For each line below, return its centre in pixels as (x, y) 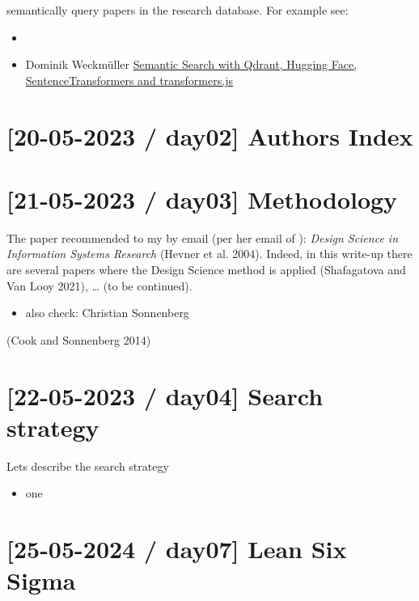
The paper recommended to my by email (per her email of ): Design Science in (203, 237)
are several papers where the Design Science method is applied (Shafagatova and (206, 270)
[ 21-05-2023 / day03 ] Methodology (202, 199)
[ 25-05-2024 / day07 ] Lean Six (177, 549)
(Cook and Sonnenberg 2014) (79, 339)
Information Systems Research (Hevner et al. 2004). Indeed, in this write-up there (209, 254)
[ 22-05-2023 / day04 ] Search (165, 395)
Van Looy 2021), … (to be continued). (99, 285)
